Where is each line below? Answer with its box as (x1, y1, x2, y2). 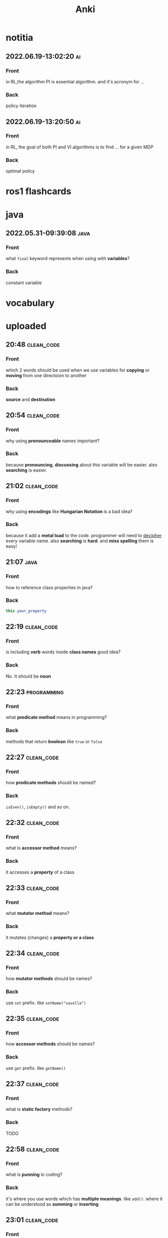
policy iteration (6, 102, 37, 109)
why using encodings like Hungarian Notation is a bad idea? (6, 508, 133, 514)
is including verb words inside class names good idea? (6, 649, 121, 655)
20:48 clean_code (6, 340, 60, 349)
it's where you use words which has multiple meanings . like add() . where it (6, 1196, 163, 1202)
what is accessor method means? (6, 845, 77, 851)
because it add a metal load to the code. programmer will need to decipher (6, 532, 162, 538)
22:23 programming (6, 688, 64, 696)
